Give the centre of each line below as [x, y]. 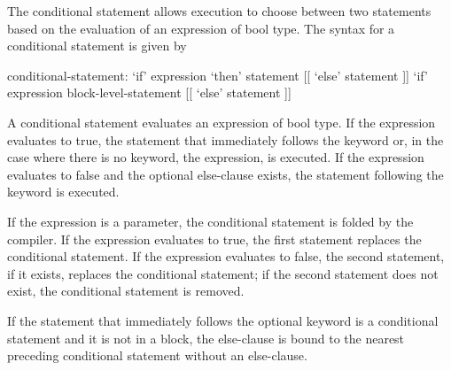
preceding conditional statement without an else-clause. [157, 355]
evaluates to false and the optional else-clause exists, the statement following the [225, 174]
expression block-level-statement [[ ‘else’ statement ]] [149, 92]
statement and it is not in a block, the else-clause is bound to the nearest [206, 338]
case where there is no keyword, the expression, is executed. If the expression [216, 157]
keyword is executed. [63, 192]
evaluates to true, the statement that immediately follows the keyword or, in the [225, 139]
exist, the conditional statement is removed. [126, 291]
